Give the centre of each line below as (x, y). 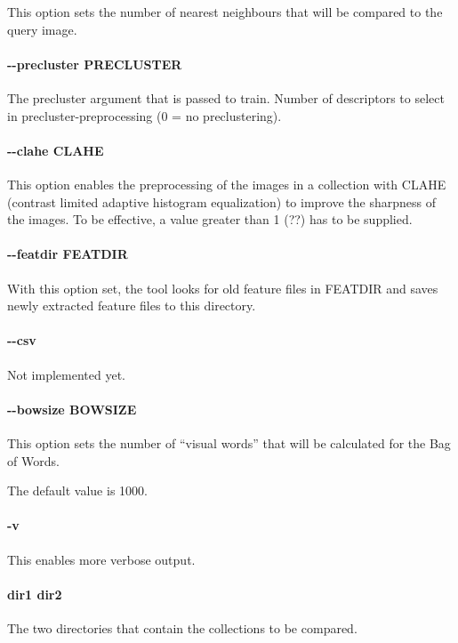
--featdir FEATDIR (68, 254)
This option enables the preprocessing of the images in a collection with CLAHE (227, 184)
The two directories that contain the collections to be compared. (182, 627)
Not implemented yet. (66, 374)
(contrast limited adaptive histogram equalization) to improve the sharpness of (221, 201)
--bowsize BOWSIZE (72, 409)
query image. (42, 29)
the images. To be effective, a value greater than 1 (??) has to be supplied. (210, 219)
